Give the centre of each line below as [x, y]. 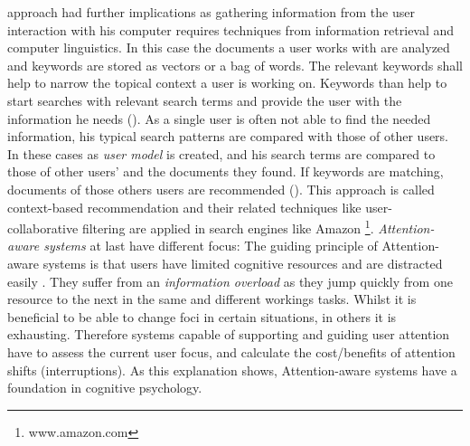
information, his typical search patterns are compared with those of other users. [228, 136]
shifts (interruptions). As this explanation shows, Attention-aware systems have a [232, 370]
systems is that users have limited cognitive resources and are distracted [243, 263]
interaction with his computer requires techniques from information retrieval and [231, 29]
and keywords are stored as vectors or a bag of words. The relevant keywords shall [235, 65]
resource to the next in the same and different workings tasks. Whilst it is [212, 299]
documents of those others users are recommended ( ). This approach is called [221, 189]
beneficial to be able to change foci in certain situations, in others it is [202, 316]
